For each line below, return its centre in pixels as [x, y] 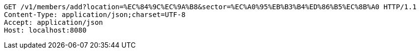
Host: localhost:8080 [45, 30]
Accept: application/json [54, 22]
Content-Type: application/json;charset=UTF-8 [95, 15]
